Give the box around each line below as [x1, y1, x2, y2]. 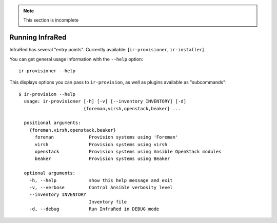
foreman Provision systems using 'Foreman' [34, 134, 179, 140]
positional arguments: [24, 120, 81, 126]
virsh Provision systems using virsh [34, 141, 168, 147]
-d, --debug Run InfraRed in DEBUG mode [29, 206, 160, 212]
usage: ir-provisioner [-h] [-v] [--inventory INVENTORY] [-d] [24, 98, 187, 105]
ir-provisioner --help [18, 68, 76, 74]
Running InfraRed [9, 33, 67, 42]
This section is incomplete [23, 17, 79, 23]
